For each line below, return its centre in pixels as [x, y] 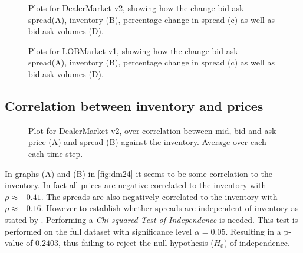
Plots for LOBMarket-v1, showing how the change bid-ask [133, 50]
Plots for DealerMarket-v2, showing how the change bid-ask [136, 8]
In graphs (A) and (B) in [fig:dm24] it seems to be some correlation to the [139, 173]
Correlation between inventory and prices [134, 105]
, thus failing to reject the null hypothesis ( [136, 243]
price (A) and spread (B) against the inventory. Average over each [147, 142]
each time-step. [56, 153]
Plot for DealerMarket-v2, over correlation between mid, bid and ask [152, 130]
